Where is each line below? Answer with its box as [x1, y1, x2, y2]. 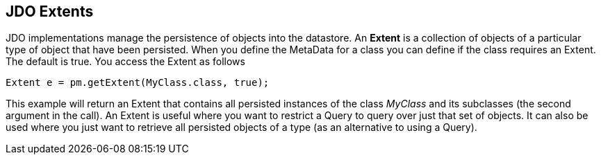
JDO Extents [6, 3, 94, 20]
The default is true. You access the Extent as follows [6, 55, 245, 68]
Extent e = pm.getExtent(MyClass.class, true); [6, 77, 270, 89]
